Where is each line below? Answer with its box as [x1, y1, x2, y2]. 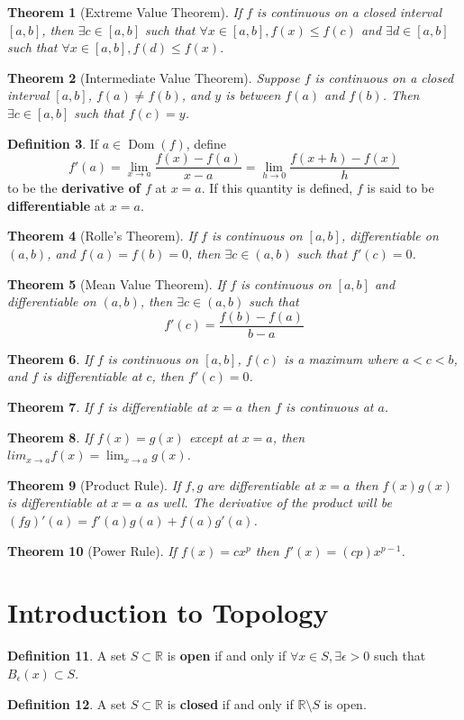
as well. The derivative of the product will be [146, 493, 392, 512]
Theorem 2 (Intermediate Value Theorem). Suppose [7, 68, 300, 87]
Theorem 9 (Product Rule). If [7, 475, 181, 494]
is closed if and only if [167, 694, 294, 713]
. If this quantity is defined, [201, 178, 353, 197]
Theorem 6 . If [7, 349, 93, 368]
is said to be [367, 178, 434, 197]
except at [188, 427, 238, 446]
